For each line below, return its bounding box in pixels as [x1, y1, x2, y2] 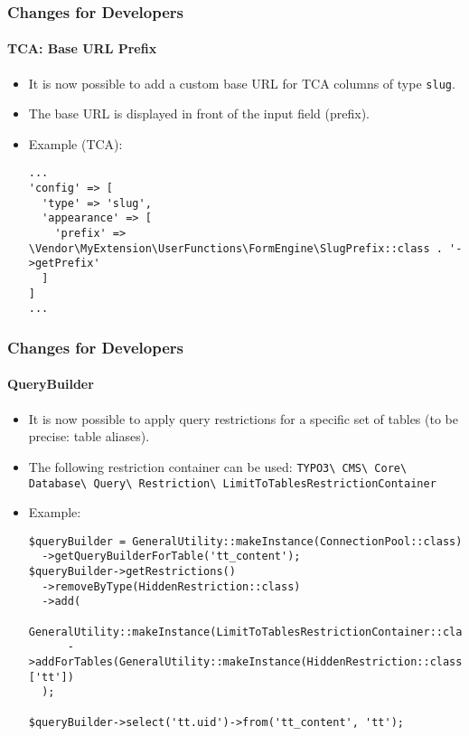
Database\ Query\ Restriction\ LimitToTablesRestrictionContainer [28, 477, 436, 490]
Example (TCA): [28, 134, 123, 153]
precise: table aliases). [28, 427, 150, 446]
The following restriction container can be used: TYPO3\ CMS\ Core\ [28, 457, 408, 476]
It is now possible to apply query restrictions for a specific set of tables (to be [28, 409, 458, 428]
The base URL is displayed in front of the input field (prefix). [28, 104, 370, 123]
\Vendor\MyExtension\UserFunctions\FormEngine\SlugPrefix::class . [28, 241, 443, 255]
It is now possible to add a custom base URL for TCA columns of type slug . [28, 73, 455, 92]
